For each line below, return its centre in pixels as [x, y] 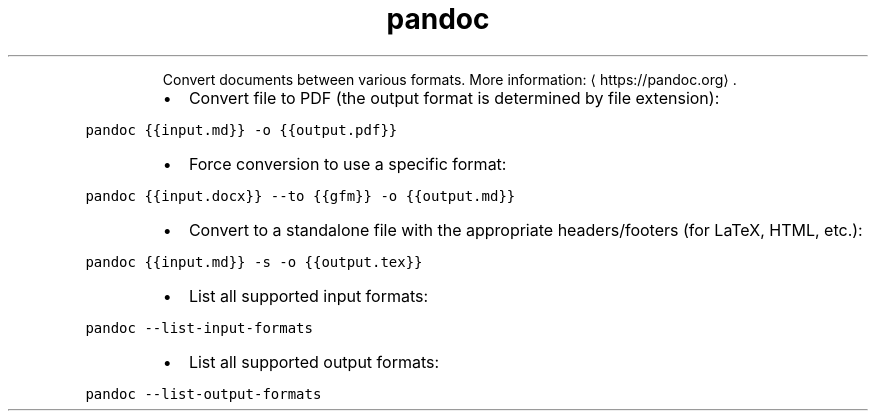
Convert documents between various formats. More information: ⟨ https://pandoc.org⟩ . [449, 79]
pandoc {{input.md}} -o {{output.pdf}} [241, 129]
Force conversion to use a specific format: [347, 163]
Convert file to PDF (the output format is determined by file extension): [454, 97]
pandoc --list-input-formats [199, 327]
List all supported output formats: [314, 361]
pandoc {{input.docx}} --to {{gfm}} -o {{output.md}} [300, 195]
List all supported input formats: [308, 295]
